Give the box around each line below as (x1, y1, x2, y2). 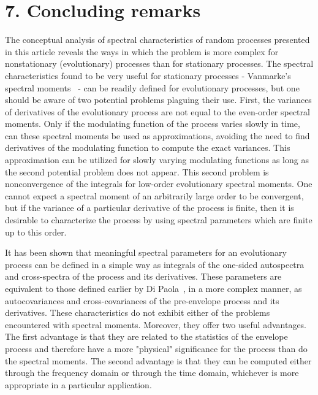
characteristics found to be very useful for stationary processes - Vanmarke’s (5, 69, 291, 82)
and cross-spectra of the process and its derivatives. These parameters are (5, 270, 282, 283)
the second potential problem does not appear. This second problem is (5, 165, 269, 178)
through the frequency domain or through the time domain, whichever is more (5, 366, 299, 379)
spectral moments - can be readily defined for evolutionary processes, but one (5, 81, 300, 94)
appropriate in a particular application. (5, 378, 152, 391)
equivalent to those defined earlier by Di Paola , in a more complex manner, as (5, 282, 302, 294)
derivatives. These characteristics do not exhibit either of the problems (5, 306, 270, 319)
